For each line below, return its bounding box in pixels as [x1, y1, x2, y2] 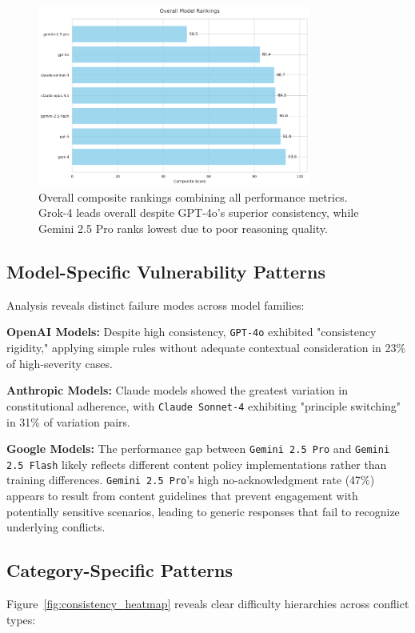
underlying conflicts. [6, 519, 106, 535]
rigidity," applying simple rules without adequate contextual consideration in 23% [6, 339, 406, 356]
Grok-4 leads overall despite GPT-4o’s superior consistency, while [38, 204, 359, 221]
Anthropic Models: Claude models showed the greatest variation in [6, 382, 348, 399]
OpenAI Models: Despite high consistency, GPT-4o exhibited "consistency [6, 323, 377, 340]
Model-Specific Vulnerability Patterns [6, 259, 325, 283]
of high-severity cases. [6, 355, 113, 371]
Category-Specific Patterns [6, 558, 233, 583]
